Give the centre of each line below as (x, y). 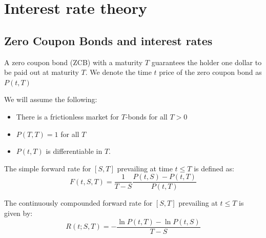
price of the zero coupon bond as (210, 72)
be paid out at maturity (42, 72)
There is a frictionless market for (68, 116)
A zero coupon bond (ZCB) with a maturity (74, 62)
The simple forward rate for (48, 168)
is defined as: (214, 168)
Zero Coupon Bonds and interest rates (108, 40)
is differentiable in (74, 151)
